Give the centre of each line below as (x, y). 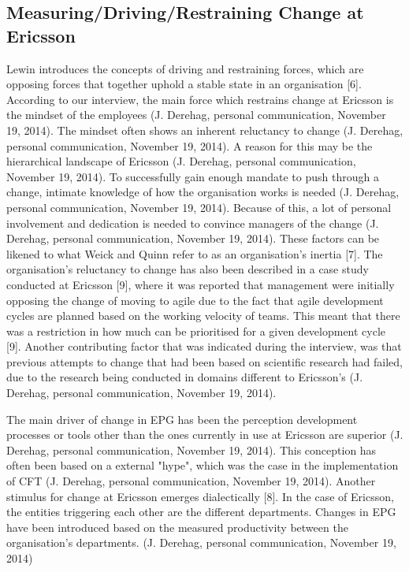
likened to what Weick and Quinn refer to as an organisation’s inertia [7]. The (195, 253)
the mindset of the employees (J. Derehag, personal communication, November (196, 115)
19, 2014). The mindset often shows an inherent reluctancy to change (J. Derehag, (205, 130)
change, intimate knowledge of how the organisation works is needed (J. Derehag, (203, 192)
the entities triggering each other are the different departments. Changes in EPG (201, 512)
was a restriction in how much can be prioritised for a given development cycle (196, 331)
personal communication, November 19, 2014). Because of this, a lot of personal (199, 207)
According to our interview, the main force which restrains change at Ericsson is (200, 99)
